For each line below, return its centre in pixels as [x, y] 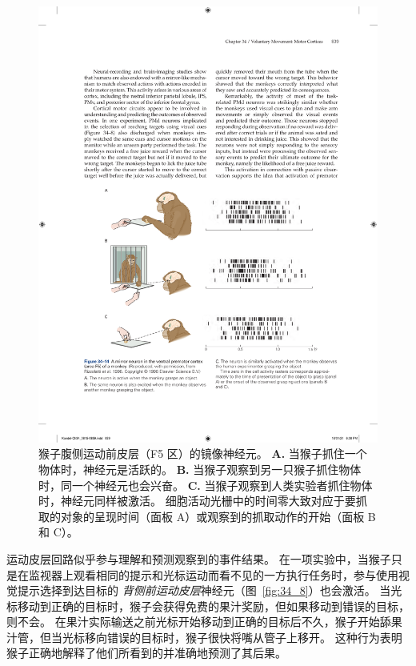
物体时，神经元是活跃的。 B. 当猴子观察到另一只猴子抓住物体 [200, 469]
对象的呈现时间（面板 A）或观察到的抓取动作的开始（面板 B [218, 516]
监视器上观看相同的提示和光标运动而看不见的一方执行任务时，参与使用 [213, 574]
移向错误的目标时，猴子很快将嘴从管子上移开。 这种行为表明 [243, 637]
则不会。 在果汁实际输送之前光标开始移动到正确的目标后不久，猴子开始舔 [199, 622]
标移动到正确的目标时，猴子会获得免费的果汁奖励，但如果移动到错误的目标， [208, 606]
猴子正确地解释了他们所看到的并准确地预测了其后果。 [146, 653]
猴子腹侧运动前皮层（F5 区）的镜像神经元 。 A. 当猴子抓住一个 [203, 453]
